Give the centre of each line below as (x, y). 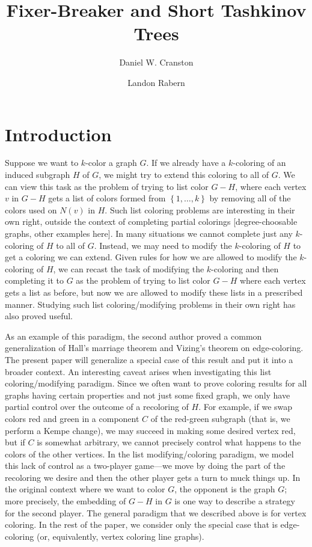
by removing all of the (250, 198)
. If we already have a (186, 163)
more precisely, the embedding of (66, 501)
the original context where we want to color (85, 489)
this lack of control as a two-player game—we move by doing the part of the (145, 466)
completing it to (34, 280)
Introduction (58, 134)
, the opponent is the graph (225, 489)
